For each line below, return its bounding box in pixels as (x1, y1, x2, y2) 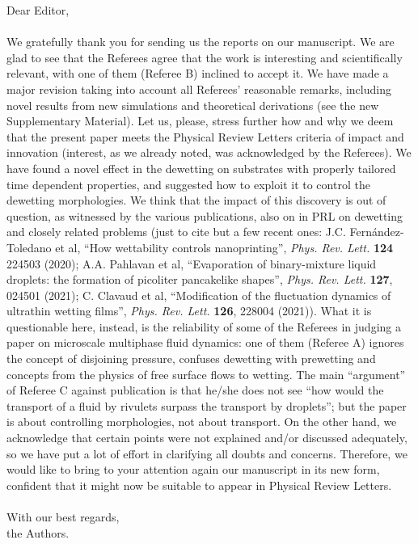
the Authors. (6, 524, 70, 541)
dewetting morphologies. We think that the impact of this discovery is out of (6, 192, 386, 209)
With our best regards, (6, 508, 120, 525)
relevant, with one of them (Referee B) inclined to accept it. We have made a (6, 65, 389, 82)
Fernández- (349, 223, 404, 240)
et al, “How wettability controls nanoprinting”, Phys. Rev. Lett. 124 (55, 238, 394, 255)
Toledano (6, 238, 52, 255)
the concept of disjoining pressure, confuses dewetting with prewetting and (6, 350, 376, 367)
